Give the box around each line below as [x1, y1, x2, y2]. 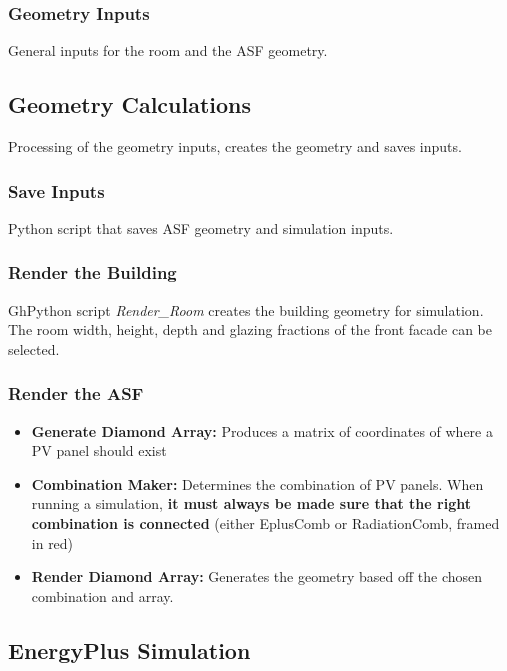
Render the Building [8, 260, 177, 285]
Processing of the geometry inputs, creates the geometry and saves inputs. [8, 136, 462, 157]
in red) [31, 532, 74, 553]
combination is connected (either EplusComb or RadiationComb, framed [31, 513, 500, 534]
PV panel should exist [31, 440, 167, 461]
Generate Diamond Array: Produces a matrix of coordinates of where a [31, 420, 493, 441]
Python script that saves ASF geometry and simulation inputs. [8, 217, 394, 238]
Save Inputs [8, 178, 105, 203]
